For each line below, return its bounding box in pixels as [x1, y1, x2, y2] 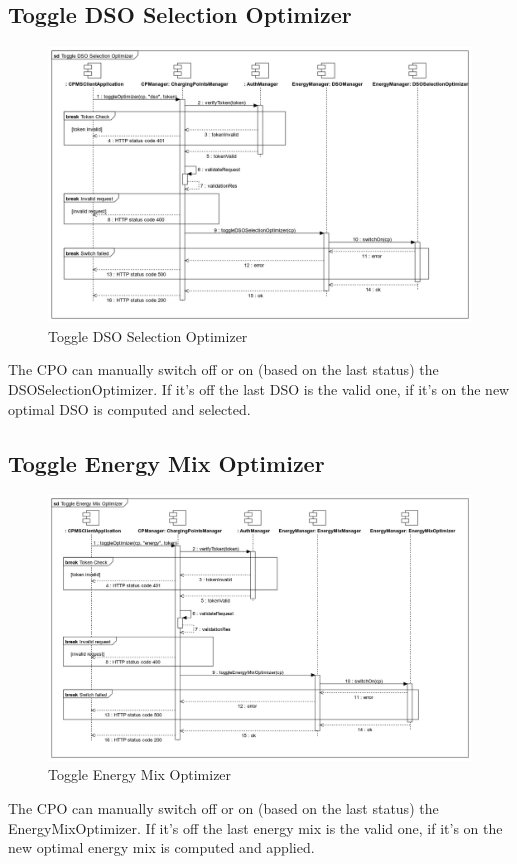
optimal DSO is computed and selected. [8, 398, 251, 419]
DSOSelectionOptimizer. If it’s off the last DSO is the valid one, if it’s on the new [8, 378, 510, 399]
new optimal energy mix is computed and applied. [8, 837, 315, 858]
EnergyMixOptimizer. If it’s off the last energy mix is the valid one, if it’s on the [8, 817, 503, 838]
